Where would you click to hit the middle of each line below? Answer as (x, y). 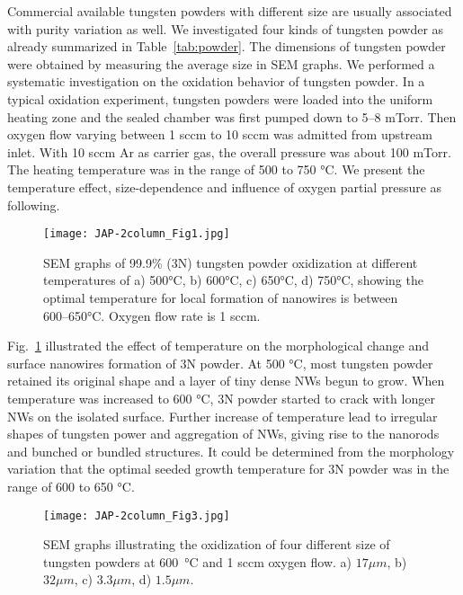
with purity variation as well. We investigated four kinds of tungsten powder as (226, 28)
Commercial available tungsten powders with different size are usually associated (230, 11)
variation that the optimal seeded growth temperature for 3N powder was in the (228, 469)
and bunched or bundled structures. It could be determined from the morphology (231, 451)
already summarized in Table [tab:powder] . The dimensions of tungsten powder (227, 46)
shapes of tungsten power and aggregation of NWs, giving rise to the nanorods (223, 434)
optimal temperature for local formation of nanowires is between (221, 297)
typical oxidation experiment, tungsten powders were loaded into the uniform (220, 98)
